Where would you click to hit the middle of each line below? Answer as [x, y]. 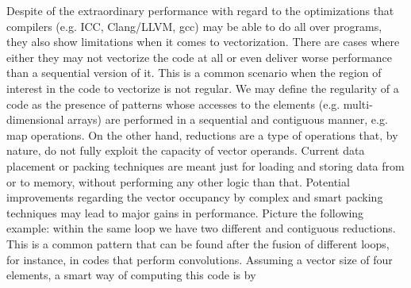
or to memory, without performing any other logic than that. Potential [178, 181]
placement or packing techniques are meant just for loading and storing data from [205, 165]
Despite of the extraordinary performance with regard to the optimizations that [200, 10]
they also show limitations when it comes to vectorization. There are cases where [203, 42]
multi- [358, 104]
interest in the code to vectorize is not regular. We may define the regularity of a [203, 88]
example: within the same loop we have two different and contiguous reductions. [201, 228]
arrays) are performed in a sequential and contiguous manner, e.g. [228, 119]
